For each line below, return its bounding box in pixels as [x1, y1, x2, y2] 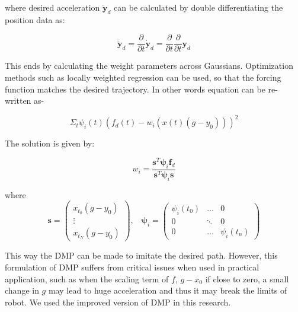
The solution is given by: [5, 137, 95, 149]
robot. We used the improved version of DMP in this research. [5, 295, 231, 308]
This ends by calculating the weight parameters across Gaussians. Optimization [5, 59, 293, 72]
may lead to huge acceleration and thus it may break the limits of [48, 284, 287, 297]
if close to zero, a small [205, 272, 289, 285]
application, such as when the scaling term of [5, 272, 169, 285]
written [5, 94, 31, 107]
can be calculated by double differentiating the [114, 1, 283, 13]
